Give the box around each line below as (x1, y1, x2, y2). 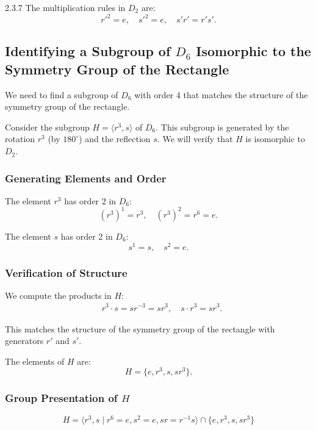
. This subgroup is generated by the (156, 120, 289, 133)
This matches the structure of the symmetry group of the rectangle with (5, 322, 275, 335)
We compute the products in (5, 288, 112, 301)
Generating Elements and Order (5, 170, 167, 185)
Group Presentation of (5, 390, 118, 406)
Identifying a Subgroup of (5, 41, 171, 60)
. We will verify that (157, 132, 233, 145)
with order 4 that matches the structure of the (134, 88, 308, 101)
